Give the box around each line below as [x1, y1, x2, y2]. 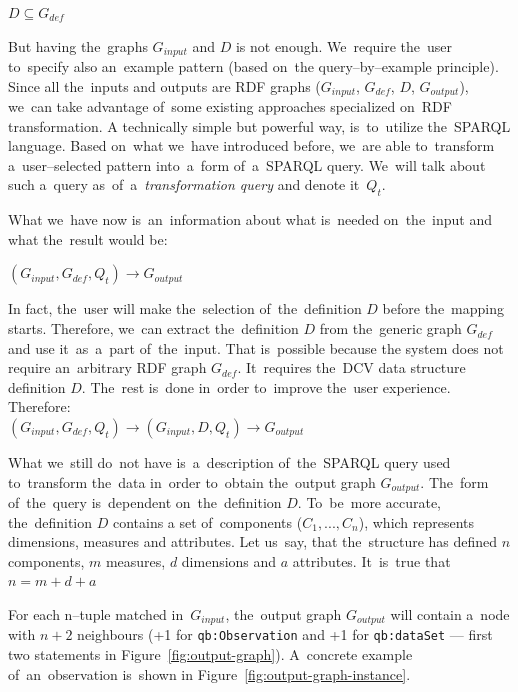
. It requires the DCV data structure [237, 357, 466, 378]
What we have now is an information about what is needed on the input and [8, 209, 493, 230]
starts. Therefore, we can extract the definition [8, 318, 299, 339]
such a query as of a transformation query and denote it [8, 174, 360, 195]
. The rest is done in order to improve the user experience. [81, 376, 451, 397]
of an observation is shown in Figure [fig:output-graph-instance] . [8, 663, 411, 684]
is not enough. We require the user [235, 35, 453, 56]
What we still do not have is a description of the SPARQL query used [8, 452, 451, 473]
